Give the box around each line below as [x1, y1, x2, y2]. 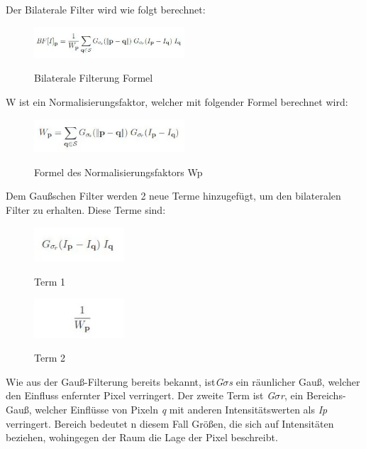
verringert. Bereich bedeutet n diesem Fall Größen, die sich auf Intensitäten [6, 416, 334, 431]
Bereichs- [306, 388, 346, 403]
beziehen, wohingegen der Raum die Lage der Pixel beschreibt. [6, 430, 278, 445]
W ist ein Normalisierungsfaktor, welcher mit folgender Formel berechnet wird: [6, 94, 348, 109]
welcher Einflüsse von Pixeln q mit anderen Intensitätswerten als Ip [35, 402, 328, 417]
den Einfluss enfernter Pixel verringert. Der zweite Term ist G [6, 388, 275, 403]
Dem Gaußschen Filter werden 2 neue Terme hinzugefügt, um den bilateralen [6, 188, 341, 203]
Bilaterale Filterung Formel [34, 70, 153, 85]
